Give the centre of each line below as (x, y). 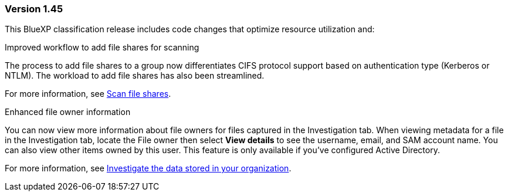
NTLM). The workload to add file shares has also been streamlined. (135, 76)
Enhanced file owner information (68, 112)
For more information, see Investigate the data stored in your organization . (148, 168)
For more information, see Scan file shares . (88, 94)
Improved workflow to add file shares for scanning (102, 48)
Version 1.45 (34, 9)
